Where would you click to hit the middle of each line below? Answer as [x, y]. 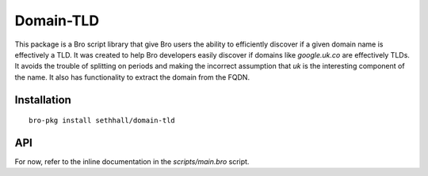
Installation [43, 100]
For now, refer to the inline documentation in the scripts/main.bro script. [132, 162]
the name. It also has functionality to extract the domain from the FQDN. [132, 77]
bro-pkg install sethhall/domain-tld [102, 121]
